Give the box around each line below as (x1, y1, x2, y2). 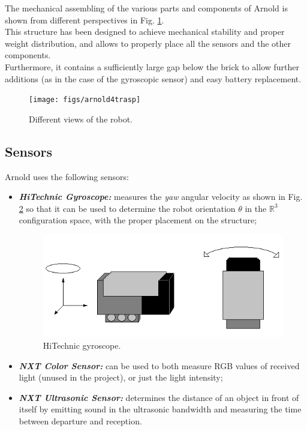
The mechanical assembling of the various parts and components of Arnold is (5, 2, 288, 14)
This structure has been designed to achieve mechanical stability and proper (5, 25, 285, 38)
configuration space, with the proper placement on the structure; (19, 214, 257, 226)
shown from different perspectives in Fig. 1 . (5, 13, 164, 26)
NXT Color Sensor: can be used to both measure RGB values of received (19, 359, 300, 372)
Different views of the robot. (29, 112, 133, 125)
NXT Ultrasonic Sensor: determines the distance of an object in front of (19, 391, 299, 403)
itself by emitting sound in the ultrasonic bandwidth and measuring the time (19, 403, 302, 415)
